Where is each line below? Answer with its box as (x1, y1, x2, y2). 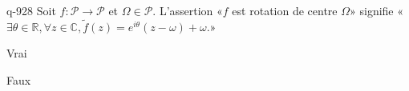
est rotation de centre (232, 2, 338, 18)
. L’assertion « (152, 2, 223, 18)
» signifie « (350, 2, 404, 18)
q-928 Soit (6, 2, 56, 18)
